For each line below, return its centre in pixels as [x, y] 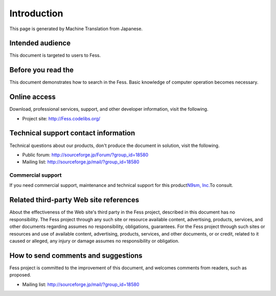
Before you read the [42, 70]
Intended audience [40, 43]
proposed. [20, 275]
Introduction [36, 13]
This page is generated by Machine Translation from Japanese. [76, 29]
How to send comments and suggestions [76, 255]
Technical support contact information [72, 133]
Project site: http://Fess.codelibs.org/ [61, 118]
